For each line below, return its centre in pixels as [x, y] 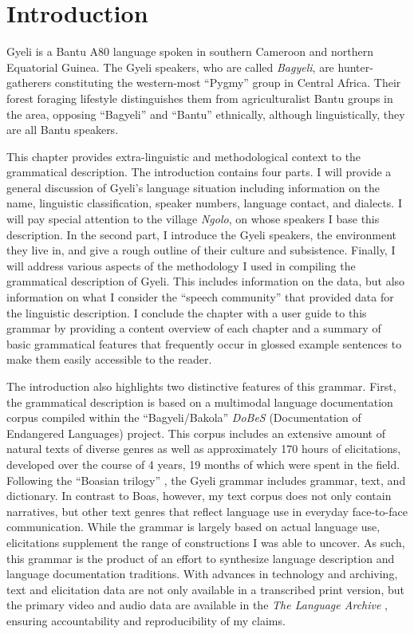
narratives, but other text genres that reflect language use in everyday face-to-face [207, 511]
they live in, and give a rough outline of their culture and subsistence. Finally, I [201, 250]
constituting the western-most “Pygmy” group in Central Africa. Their [228, 83]
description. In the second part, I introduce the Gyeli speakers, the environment [202, 234]
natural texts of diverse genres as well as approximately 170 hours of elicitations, [204, 449]
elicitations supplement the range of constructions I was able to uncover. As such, [206, 542]
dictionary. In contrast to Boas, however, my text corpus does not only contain [199, 496]
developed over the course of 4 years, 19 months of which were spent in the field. [203, 464]
